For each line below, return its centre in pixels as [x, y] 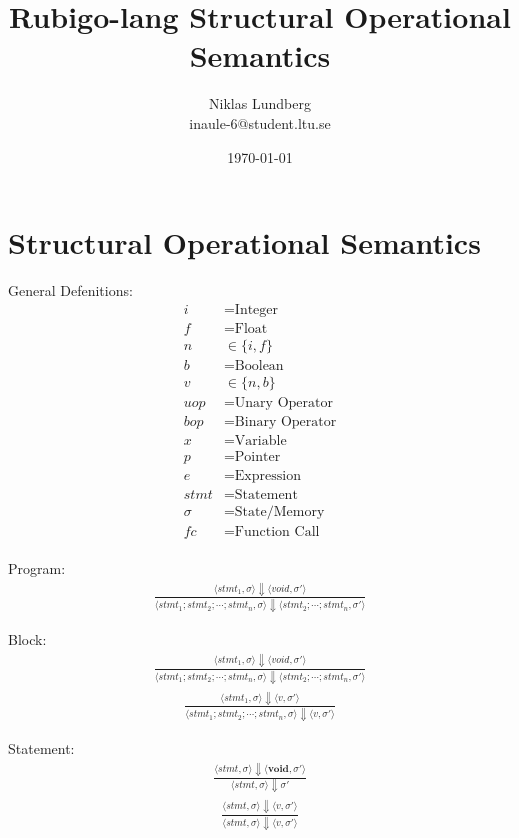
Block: [27, 639]
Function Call [277, 532]
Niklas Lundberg [260, 103]
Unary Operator [283, 402]
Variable [260, 440]
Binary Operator [285, 421]
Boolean [259, 365]
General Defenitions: [70, 290]
